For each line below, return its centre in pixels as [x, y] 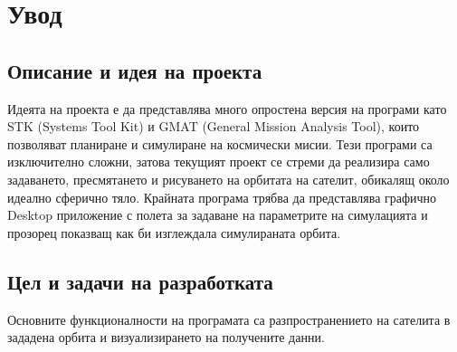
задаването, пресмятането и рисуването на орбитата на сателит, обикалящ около [228, 179]
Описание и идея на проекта [135, 70]
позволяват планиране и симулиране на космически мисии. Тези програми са [220, 143]
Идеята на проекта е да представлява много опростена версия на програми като [227, 108]
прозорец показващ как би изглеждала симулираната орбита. [174, 232]
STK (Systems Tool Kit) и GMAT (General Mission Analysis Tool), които [214, 126]
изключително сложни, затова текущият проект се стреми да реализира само [219, 162]
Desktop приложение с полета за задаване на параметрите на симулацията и [218, 215]
